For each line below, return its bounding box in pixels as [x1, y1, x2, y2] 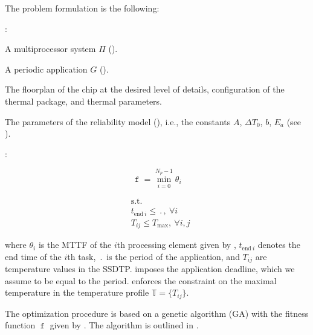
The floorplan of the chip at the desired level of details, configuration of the [5, 83, 285, 96]
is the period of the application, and [106, 250, 240, 262]
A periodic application [5, 62, 88, 75]
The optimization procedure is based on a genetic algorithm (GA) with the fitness [5, 307, 309, 319]
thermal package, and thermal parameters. [5, 94, 163, 107]
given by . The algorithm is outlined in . [50, 319, 199, 331]
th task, [67, 250, 96, 262]
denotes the [257, 238, 300, 251]
